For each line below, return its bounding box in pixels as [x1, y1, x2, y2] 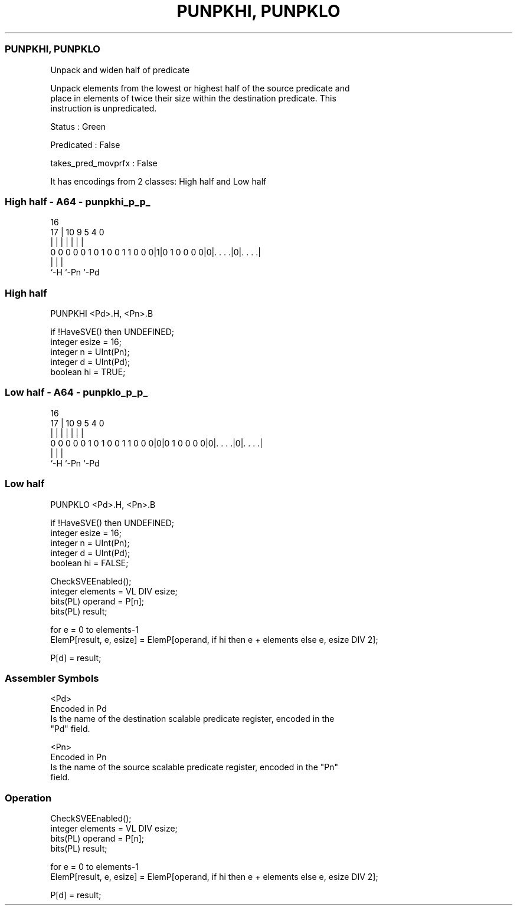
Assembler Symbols [5, 672, 99, 684]
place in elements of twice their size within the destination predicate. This [50, 93, 336, 103]
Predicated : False [50, 139, 120, 150]
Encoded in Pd [50, 704, 107, 714]
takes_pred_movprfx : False [50, 157, 158, 168]
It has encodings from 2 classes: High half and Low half [50, 176, 267, 186]
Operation [5, 791, 52, 804]
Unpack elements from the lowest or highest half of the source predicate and [50, 83, 350, 93]
